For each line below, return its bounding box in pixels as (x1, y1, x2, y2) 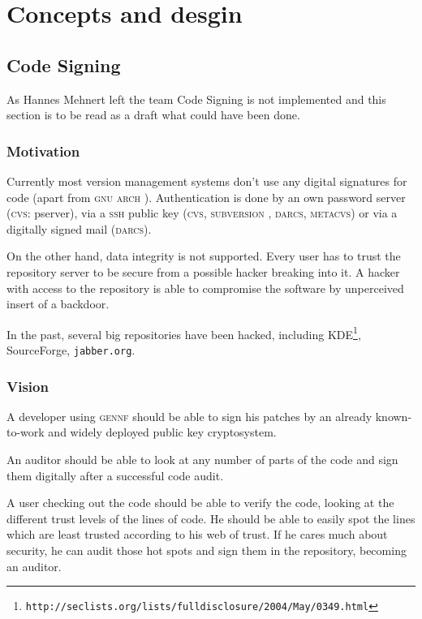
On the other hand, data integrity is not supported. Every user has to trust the (6, 247, 401, 264)
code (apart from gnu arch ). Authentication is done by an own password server (6, 188, 406, 205)
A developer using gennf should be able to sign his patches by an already (6, 407, 372, 424)
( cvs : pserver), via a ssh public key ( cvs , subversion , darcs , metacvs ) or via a (6, 204, 398, 221)
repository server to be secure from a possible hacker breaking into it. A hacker (6, 263, 400, 280)
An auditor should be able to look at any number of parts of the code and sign (6, 451, 398, 468)
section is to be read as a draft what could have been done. (6, 106, 300, 123)
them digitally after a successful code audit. (6, 466, 224, 484)
